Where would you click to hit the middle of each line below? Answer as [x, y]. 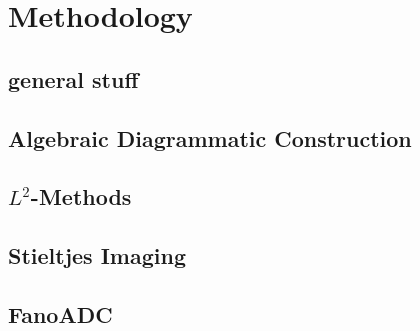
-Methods [81, 196]
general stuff [73, 78]
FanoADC [60, 313]
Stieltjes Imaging [97, 255]
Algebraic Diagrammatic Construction [210, 137]
